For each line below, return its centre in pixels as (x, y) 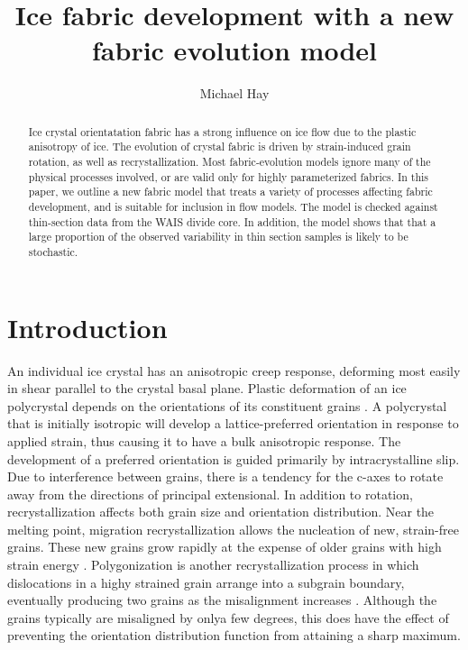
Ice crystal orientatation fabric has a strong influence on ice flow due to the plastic (222, 131)
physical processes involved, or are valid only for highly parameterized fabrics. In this (229, 176)
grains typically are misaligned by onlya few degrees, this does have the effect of (228, 617)
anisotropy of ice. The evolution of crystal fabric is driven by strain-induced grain (220, 146)
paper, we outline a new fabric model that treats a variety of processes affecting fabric (230, 192)
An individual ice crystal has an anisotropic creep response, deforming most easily (234, 370)
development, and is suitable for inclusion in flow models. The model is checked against (233, 206)
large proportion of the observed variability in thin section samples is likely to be (218, 237)
